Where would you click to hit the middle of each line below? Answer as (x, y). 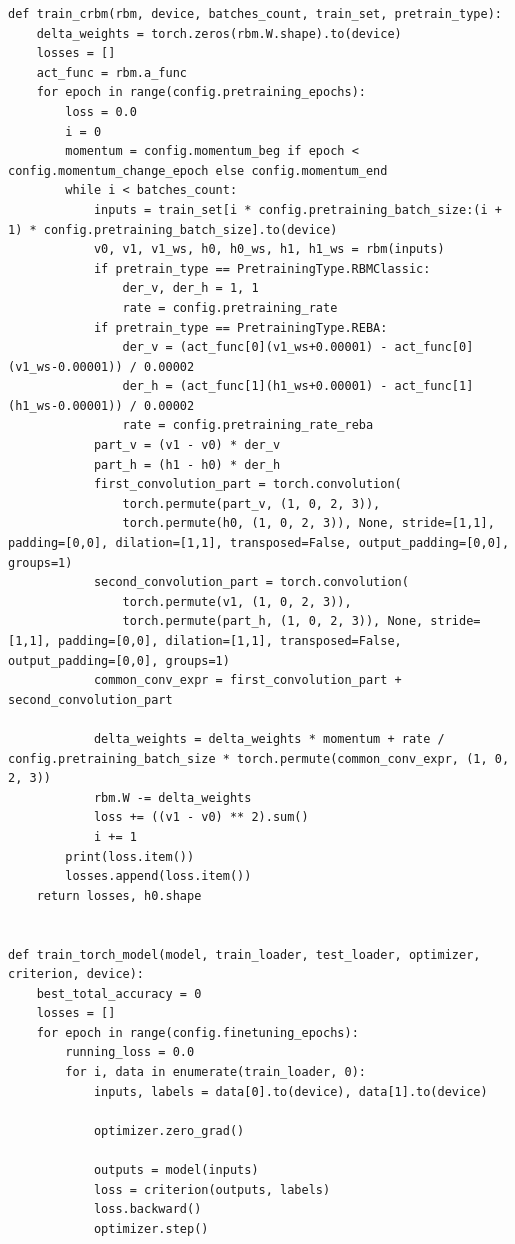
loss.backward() (147, 1209)
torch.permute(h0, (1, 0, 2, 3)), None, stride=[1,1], (308, 523)
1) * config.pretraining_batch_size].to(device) (173, 229)
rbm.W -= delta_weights (172, 797)
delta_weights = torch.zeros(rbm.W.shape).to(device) (219, 33)
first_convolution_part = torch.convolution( (247, 484)
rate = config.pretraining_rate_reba (248, 425)
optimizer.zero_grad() (169, 1130)
